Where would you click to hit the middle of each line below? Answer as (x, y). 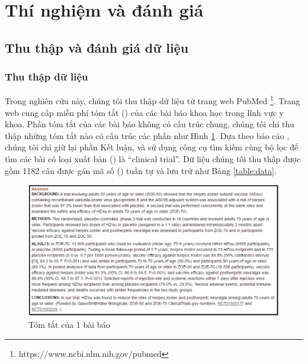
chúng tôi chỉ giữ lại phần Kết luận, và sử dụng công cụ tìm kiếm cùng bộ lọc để (152, 147)
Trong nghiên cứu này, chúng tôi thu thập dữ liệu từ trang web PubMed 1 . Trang (153, 100)
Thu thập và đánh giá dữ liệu (97, 47)
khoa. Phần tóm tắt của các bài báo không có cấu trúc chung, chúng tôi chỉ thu (150, 124)
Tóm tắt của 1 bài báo (69, 325)
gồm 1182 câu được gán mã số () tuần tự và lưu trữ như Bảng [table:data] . (141, 170)
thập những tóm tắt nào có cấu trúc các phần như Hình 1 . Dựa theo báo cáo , (147, 135)
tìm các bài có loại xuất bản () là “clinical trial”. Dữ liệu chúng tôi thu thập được (153, 159)
